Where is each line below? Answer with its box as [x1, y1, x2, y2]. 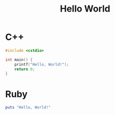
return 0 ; [14, 67, 35, 72]
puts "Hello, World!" [5, 105, 51, 110]
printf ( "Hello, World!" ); [14, 62, 69, 67]
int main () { [5, 57, 33, 62]
